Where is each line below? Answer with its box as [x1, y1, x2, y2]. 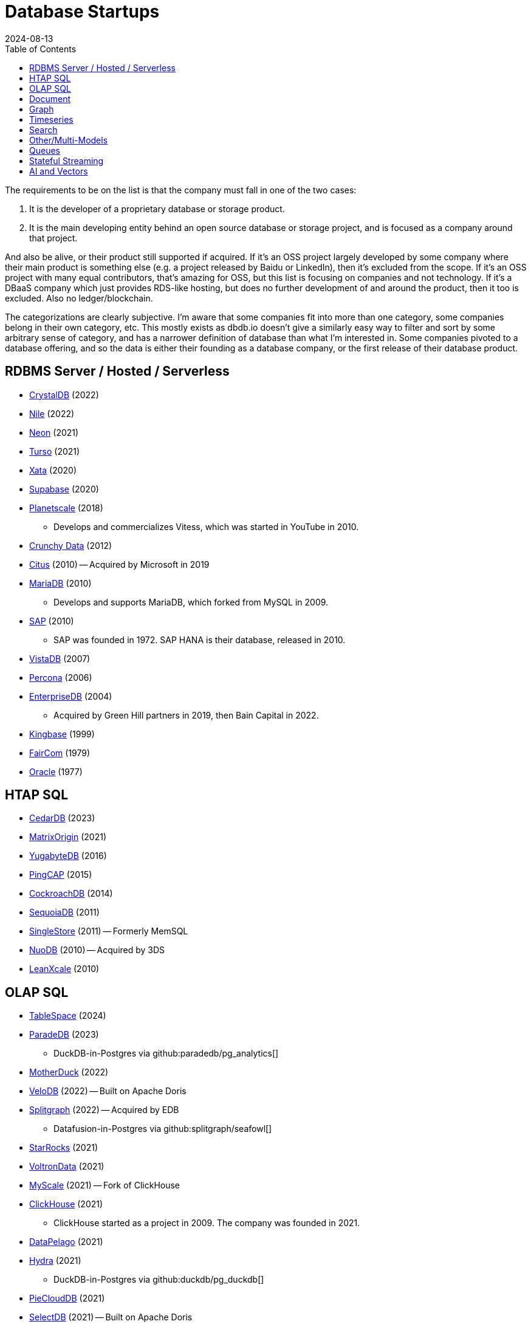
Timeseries [29, 114, 74, 125]
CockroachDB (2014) [29, 888, 113, 899]
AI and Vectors [29, 165, 88, 176]
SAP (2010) [29, 615, 74, 626]
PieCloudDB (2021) [29, 1293, 105, 1304]
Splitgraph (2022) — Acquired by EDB [29, 1105, 179, 1115]
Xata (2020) [29, 464, 77, 475]
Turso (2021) [29, 446, 80, 457]
